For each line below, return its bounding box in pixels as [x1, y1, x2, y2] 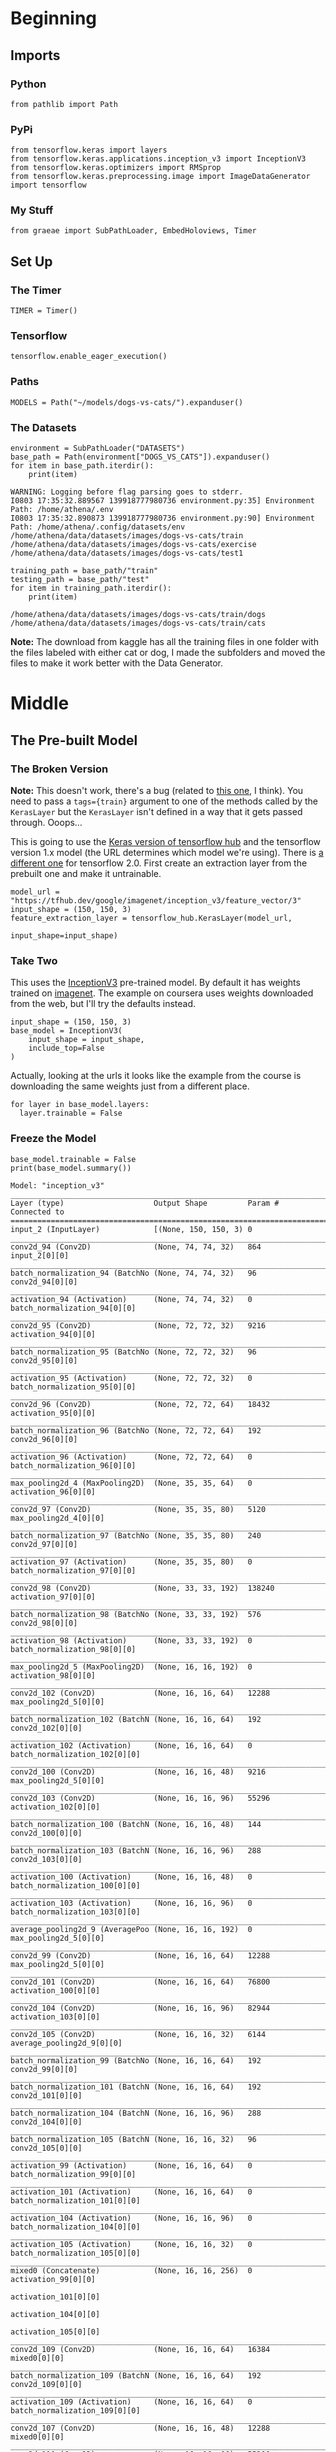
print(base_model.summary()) [10, 1163, 132, 1173]
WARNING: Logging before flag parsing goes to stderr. [10, 487, 244, 497]
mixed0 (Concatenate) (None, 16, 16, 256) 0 [10, 2265, 253, 2276]
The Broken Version [10, 762, 109, 776]
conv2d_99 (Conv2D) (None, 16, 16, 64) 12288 [10, 1950, 271, 1961]
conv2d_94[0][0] [10, 1277, 78, 1287]
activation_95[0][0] [10, 1408, 97, 1418]
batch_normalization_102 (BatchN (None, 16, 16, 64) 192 [10, 1714, 262, 1724]
